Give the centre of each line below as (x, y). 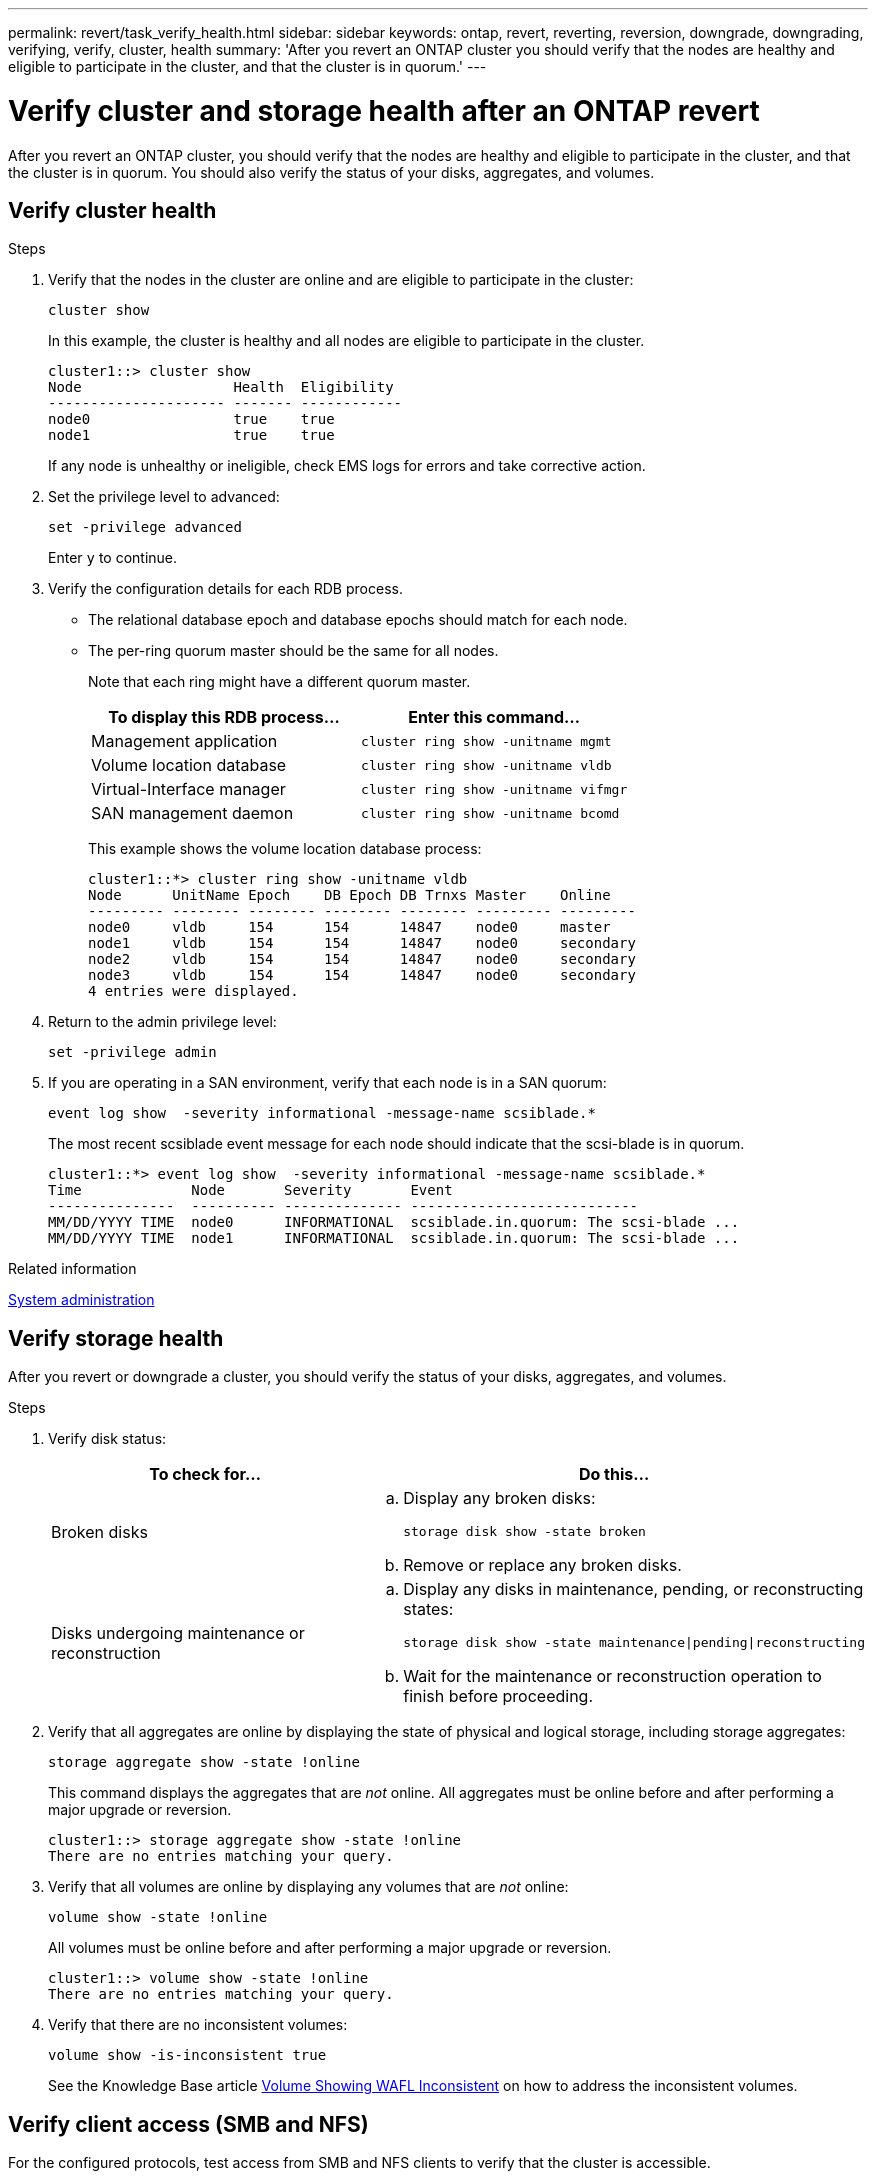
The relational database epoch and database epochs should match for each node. (358, 620)
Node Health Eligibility (221, 387)
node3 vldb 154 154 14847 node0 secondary (362, 975)
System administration (81, 1300)
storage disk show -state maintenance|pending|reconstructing (634, 1643)
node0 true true (191, 419)
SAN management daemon (192, 813)
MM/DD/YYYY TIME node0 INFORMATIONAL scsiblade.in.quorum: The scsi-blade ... (394, 1222)
